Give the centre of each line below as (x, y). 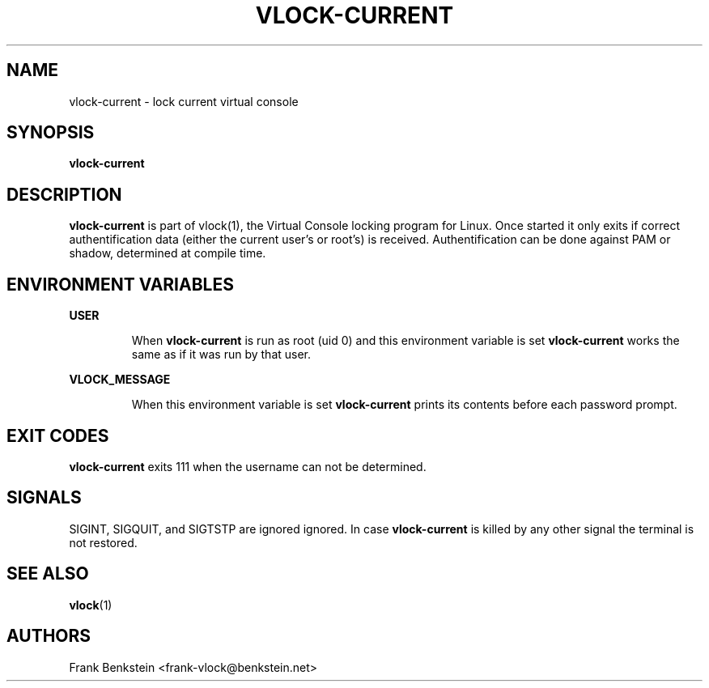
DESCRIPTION (64, 194)
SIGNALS (44, 498)
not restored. (103, 542)
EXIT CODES (58, 435)
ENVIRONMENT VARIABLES (120, 284)
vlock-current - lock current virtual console (184, 101)
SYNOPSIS (51, 133)
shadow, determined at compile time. (168, 253)
